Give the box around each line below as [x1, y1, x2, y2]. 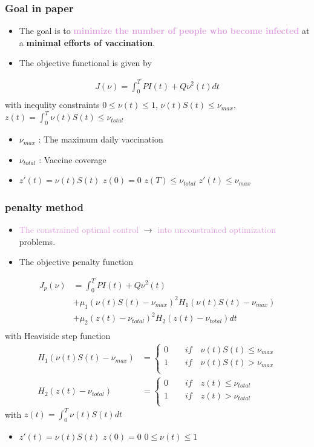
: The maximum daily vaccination [38, 133, 163, 146]
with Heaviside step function [5, 329, 111, 342]
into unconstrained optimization [157, 223, 276, 236]
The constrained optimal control [19, 223, 139, 236]
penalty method [5, 199, 83, 214]
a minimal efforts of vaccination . [19, 36, 155, 49]
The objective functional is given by [19, 56, 152, 69]
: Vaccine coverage [39, 153, 106, 166]
